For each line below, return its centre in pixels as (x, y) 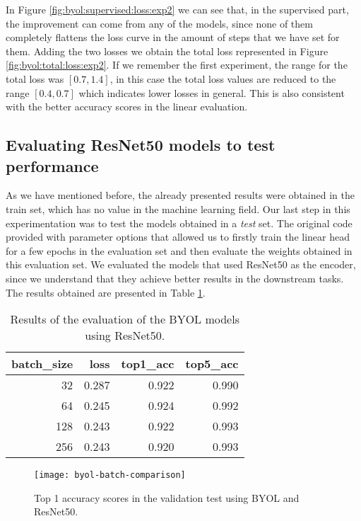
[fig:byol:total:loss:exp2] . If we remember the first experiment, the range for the (177, 65)
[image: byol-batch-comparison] (110, 475)
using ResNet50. (125, 336)
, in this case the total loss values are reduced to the (223, 78)
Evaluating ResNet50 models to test (141, 145)
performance (52, 165)
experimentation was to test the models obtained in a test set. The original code (179, 223)
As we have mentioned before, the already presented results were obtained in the (180, 195)
